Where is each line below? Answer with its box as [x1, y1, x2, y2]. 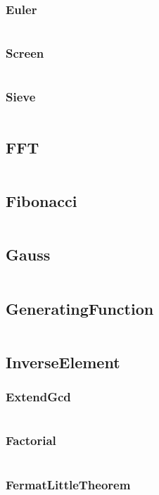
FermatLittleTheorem [6, 475, 131, 493]
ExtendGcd [6, 388, 71, 406]
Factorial [6, 432, 56, 449]
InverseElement [6, 351, 120, 372]
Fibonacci [6, 190, 77, 212]
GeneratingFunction [6, 297, 154, 319]
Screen [6, 44, 44, 62]
